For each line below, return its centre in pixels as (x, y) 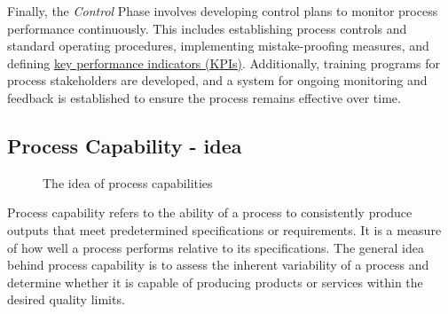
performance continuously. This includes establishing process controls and (207, 28)
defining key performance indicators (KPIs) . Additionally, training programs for (224, 63)
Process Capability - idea (125, 145)
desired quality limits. (66, 299)
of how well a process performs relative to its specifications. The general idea (216, 247)
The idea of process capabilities (128, 182)
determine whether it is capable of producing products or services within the (215, 282)
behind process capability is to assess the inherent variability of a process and (218, 265)
